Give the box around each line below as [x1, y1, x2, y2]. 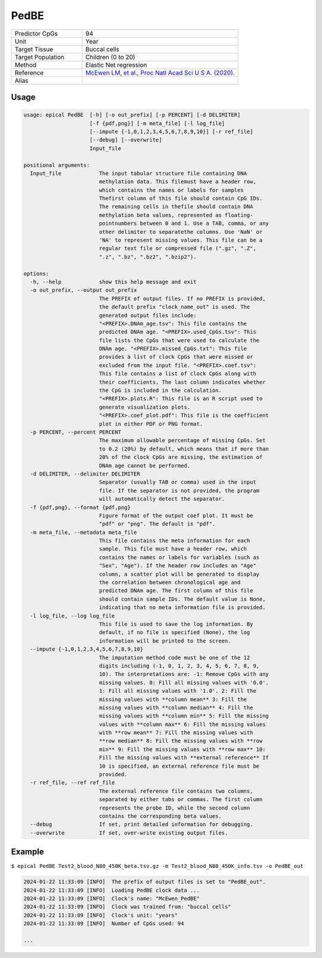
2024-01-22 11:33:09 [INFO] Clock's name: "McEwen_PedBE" [23, 895, 200, 902]
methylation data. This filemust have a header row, [98, 178, 256, 185]
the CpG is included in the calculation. [98, 387, 222, 394]
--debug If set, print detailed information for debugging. [30, 821, 253, 828]
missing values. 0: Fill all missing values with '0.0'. [98, 679, 270, 686]
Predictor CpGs [14, 29, 58, 38]
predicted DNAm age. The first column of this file [98, 588, 253, 594]
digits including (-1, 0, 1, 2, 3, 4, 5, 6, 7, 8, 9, [98, 662, 259, 669]
